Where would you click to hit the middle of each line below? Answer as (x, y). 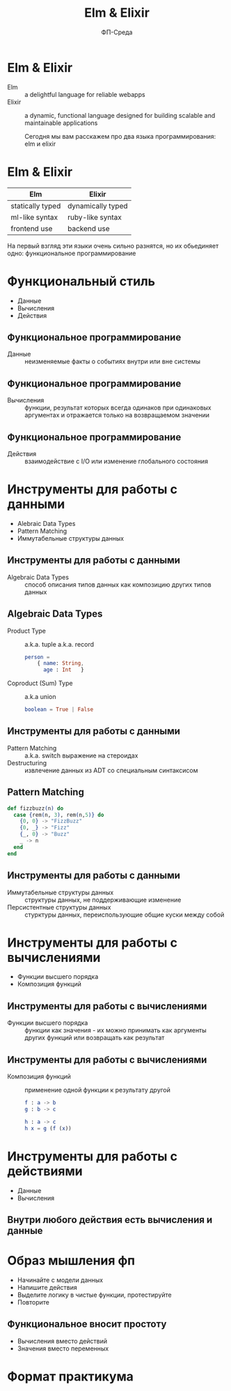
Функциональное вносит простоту (87, 1324)
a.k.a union (41, 697)
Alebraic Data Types (46, 523)
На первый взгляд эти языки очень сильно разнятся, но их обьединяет (113, 246)
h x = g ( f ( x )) (48, 1128)
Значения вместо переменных (63, 1348)
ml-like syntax (34, 217)
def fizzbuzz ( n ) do (35, 808)
